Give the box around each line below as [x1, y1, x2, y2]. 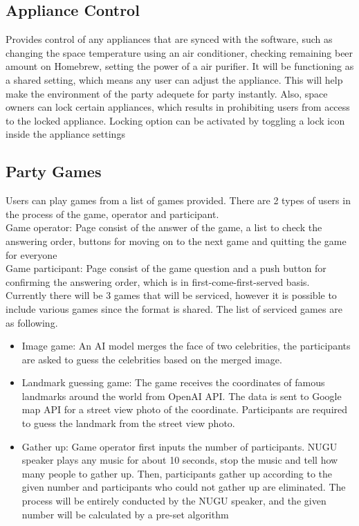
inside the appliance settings [6, 127, 125, 141]
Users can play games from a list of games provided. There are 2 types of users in [6, 193, 351, 208]
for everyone [6, 247, 57, 262]
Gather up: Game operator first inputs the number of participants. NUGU [21, 439, 338, 453]
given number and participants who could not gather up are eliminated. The [21, 480, 346, 494]
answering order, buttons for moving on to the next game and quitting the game [6, 233, 347, 248]
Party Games [6, 161, 102, 182]
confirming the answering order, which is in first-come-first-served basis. [6, 274, 310, 289]
